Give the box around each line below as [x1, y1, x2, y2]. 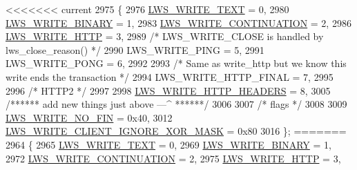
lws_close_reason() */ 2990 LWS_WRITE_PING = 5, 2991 [6, 42, 264, 57]
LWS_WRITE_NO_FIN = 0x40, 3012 [6, 110, 173, 124]
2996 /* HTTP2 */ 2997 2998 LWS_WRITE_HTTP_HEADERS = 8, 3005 [6, 83, 331, 97]
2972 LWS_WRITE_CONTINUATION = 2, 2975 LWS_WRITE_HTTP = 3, [6, 151, 341, 165]
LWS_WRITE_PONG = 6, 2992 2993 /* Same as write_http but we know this [6, 56, 347, 70]
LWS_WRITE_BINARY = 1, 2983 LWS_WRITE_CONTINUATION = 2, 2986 [6, 15, 351, 30]
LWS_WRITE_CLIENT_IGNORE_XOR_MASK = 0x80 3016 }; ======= [6, 124, 347, 138]
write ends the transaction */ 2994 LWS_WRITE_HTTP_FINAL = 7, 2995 [6, 69, 334, 84]
